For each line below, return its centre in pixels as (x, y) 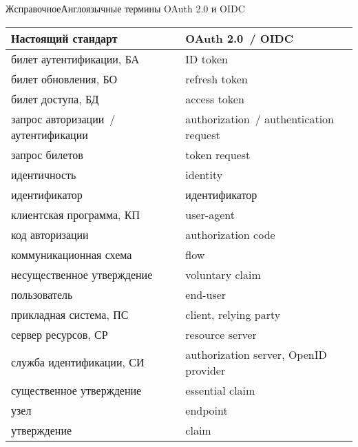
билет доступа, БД (55, 98)
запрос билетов (47, 154)
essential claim (220, 390)
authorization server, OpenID (256, 354)
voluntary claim (223, 274)
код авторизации (50, 234)
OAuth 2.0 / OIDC (240, 38)
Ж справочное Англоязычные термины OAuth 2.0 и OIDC (125, 8)
